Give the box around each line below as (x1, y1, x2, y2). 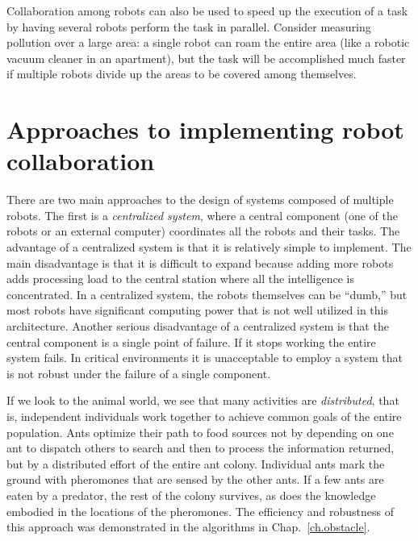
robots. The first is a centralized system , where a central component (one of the (6, 206, 398, 223)
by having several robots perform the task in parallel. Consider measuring (6, 18, 371, 35)
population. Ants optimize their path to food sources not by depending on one (6, 423, 394, 440)
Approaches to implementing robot (6, 113, 404, 146)
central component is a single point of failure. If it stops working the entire (6, 333, 376, 350)
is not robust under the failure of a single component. (6, 364, 271, 381)
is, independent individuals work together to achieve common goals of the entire (6, 408, 402, 424)
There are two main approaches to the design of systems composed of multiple (6, 191, 394, 208)
